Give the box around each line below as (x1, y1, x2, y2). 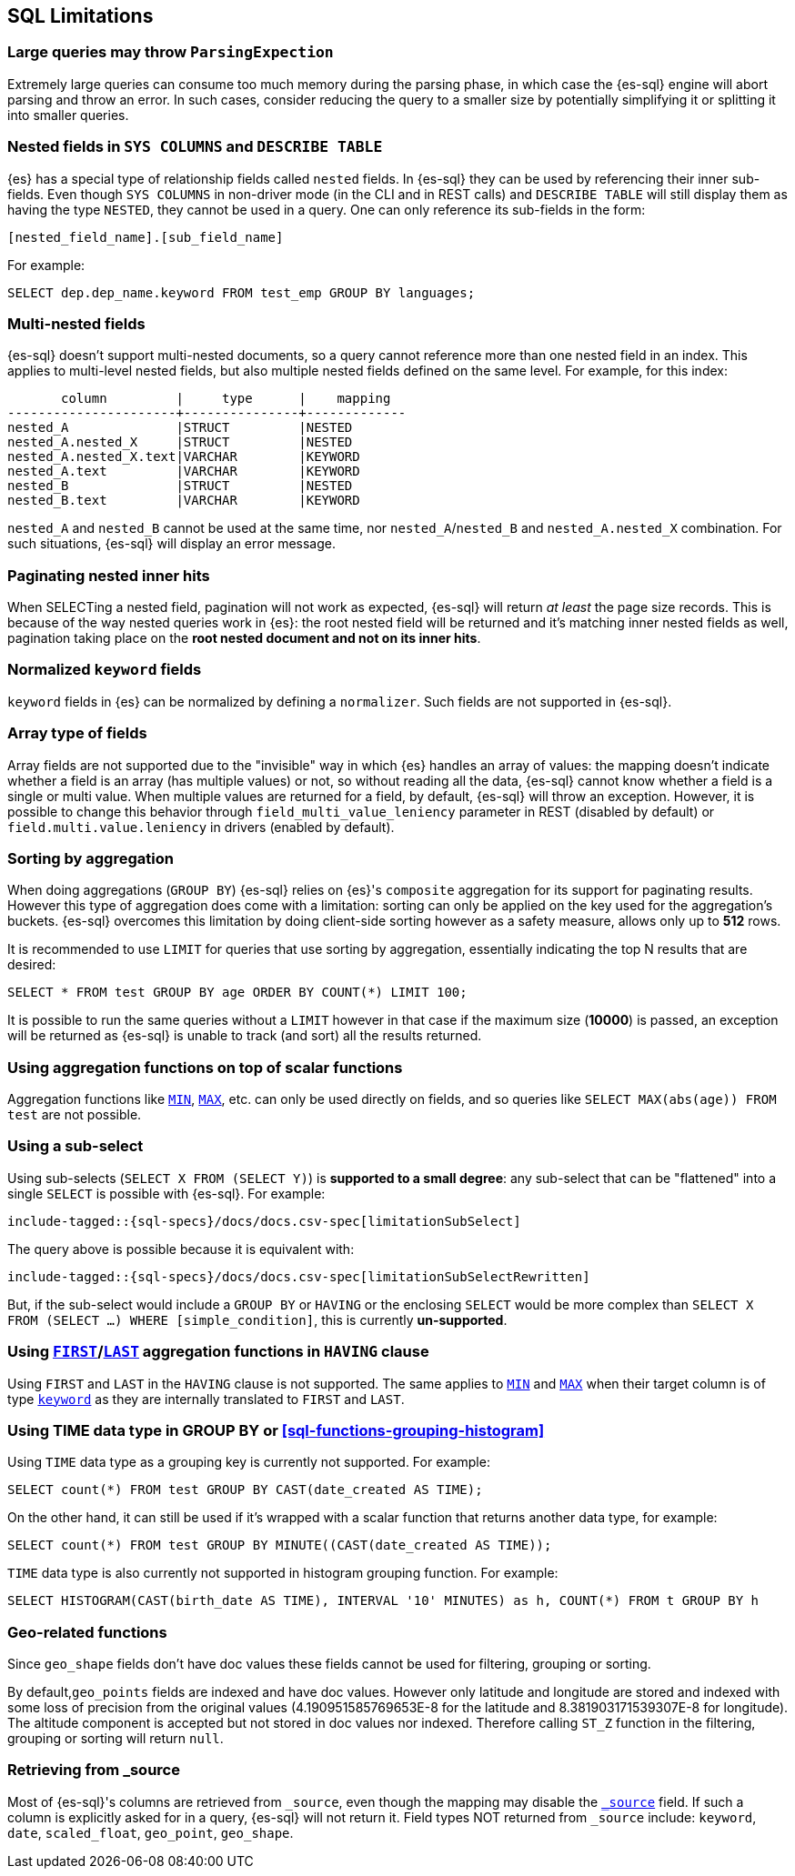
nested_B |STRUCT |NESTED (7, 478, 353, 494)
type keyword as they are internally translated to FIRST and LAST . (7, 1390, 405, 1407)
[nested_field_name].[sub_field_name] (7, 229, 284, 245)
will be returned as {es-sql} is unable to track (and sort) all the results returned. (7, 1028, 482, 1044)
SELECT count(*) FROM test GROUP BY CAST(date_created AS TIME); (7, 1482, 483, 1498)
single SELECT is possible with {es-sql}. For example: (7, 1185, 326, 1201)
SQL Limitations (7, 5, 154, 27)
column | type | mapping (61, 391, 391, 406)
